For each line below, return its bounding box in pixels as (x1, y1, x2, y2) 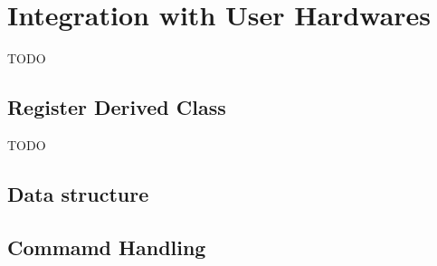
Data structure (7, 179, 149, 207)
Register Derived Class (7, 93, 226, 121)
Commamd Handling (7, 233, 206, 261)
